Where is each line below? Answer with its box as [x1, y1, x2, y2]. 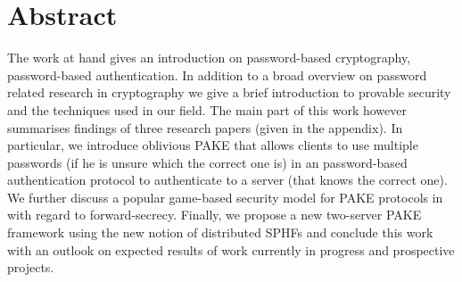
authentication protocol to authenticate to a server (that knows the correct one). [7, 170, 448, 189]
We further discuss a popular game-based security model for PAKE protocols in [7, 187, 443, 206]
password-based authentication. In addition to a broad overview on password [7, 65, 427, 84]
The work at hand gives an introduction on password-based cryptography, [7, 48, 411, 67]
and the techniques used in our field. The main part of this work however [7, 100, 407, 119]
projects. [7, 258, 54, 277]
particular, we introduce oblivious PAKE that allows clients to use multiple [7, 136, 418, 154]
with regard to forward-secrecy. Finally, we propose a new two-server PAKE [7, 205, 422, 224]
